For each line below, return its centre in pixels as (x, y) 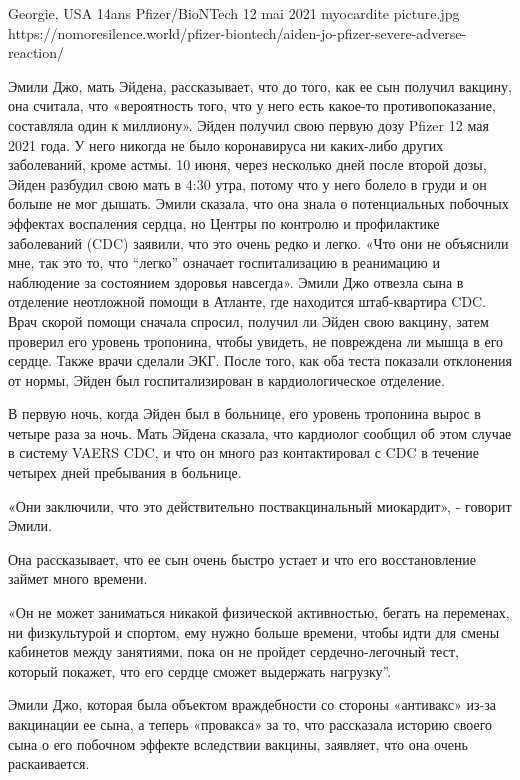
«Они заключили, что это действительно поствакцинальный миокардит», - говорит (260, 505)
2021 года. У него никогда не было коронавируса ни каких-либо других (226, 144)
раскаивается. (49, 763)
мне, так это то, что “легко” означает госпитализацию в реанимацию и (224, 262)
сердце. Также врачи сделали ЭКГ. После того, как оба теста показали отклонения (260, 360)
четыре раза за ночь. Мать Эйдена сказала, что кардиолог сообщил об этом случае (260, 432)
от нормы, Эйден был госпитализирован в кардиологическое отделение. (226, 379)
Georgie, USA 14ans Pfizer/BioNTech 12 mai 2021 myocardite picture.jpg (234, 13)
